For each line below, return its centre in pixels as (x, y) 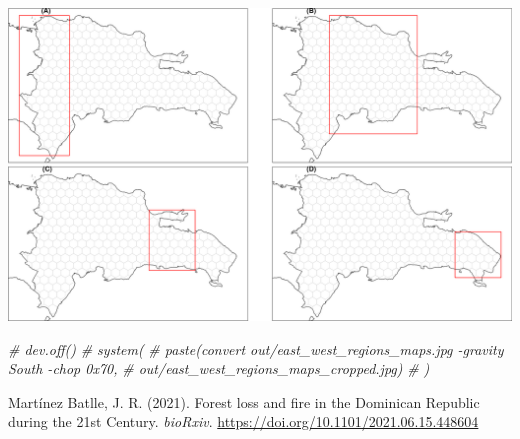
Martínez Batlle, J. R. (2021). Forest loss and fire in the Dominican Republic (244, 401)
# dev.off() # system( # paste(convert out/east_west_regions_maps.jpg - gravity (256, 348)
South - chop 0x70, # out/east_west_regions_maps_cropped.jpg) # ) (219, 368)
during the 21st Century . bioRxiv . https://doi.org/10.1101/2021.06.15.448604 (243, 421)
